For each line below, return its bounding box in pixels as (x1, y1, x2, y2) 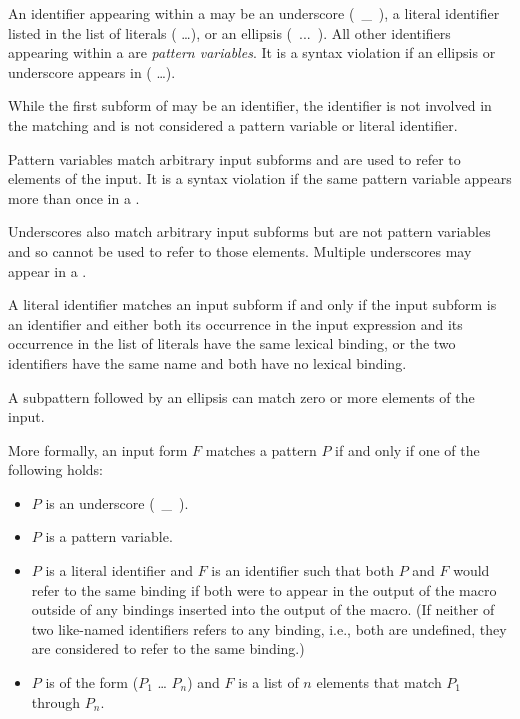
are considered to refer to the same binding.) (31, 638, 305, 659)
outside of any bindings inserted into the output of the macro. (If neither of (31, 599, 495, 620)
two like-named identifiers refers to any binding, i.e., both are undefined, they (31, 618, 507, 639)
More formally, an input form (8, 439, 188, 460)
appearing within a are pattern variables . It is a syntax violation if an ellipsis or (8, 42, 496, 63)
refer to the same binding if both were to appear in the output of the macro (31, 579, 497, 600)
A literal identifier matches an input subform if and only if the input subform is (8, 294, 497, 315)
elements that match (316, 672, 442, 693)
